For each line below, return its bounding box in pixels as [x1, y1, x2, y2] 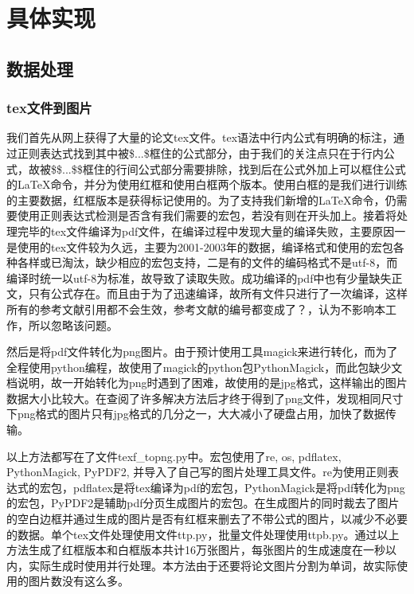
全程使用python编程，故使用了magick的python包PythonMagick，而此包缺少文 [6, 358, 403, 375]
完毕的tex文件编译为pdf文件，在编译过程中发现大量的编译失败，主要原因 [17, 222, 395, 239]
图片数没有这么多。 [28, 573, 129, 589]
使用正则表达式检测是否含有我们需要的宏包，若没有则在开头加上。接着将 [17, 207, 396, 224]
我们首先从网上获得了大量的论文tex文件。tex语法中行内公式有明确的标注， [6, 129, 394, 146]
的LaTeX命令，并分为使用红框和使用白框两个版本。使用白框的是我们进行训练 [6, 176, 408, 193]
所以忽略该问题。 [28, 316, 118, 333]
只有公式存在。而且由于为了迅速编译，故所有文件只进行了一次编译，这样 [28, 285, 408, 302]
